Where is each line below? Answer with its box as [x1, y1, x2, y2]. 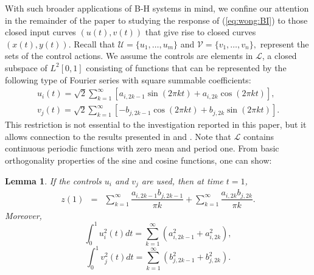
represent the [260, 37, 309, 50]
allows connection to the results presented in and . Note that [5, 130, 231, 142]
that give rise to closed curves [145, 26, 256, 38]
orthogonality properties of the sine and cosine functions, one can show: [5, 154, 272, 166]
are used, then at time [141, 174, 223, 187]
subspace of [5, 61, 47, 74]
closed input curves [5, 26, 76, 38]
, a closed [262, 49, 297, 62]
